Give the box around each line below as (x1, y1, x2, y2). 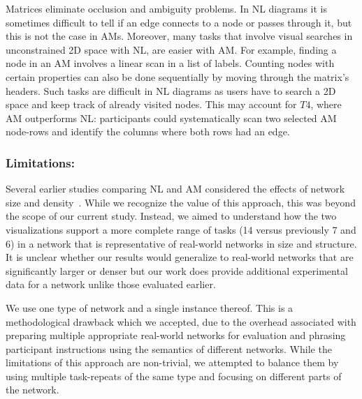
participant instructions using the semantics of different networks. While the (6, 341, 332, 356)
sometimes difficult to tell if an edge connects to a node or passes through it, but (6, 15, 352, 29)
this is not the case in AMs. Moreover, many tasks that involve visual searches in (6, 29, 353, 43)
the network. (6, 382, 59, 397)
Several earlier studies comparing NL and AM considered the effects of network (6, 181, 345, 196)
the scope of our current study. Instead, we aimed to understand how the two (6, 209, 337, 223)
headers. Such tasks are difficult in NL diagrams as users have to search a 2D (6, 83, 336, 98)
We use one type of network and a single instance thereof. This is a (6, 300, 294, 315)
